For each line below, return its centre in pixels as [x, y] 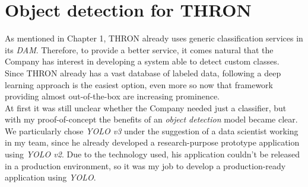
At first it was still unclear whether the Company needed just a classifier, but [146, 107]
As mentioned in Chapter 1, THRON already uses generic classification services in [154, 38]
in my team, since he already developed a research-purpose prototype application [152, 142]
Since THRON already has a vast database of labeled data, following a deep [143, 72]
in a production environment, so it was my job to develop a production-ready [145, 165]
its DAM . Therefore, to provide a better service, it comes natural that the [139, 49]
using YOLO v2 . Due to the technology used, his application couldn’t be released [152, 154]
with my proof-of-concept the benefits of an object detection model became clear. [151, 119]
